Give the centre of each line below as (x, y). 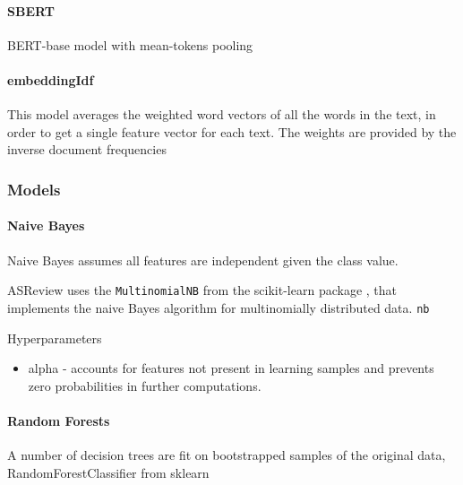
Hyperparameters (55, 338)
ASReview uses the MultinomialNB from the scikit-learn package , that (202, 290)
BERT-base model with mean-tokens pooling (130, 44)
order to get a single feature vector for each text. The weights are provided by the (232, 131)
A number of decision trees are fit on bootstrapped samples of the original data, (227, 455)
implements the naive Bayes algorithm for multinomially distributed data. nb (219, 307)
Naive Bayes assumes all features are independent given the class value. (203, 260)
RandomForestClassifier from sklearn (108, 472)
